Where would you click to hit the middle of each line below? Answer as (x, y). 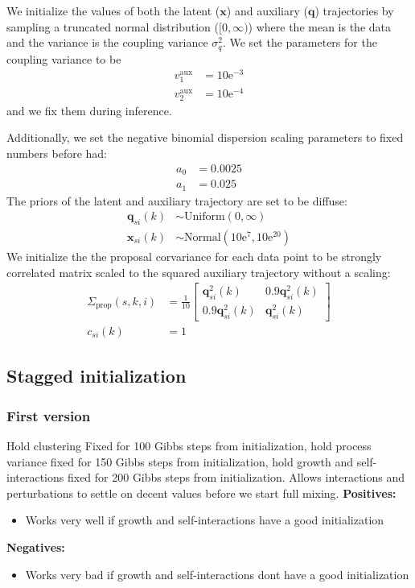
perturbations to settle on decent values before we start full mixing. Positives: (201, 493)
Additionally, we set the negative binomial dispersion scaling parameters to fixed (205, 137)
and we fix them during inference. (89, 110)
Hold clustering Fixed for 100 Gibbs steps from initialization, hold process (189, 446)
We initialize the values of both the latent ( (113, 10)
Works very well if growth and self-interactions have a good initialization (205, 520)
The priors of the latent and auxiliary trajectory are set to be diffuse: (177, 200)
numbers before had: (57, 153)
